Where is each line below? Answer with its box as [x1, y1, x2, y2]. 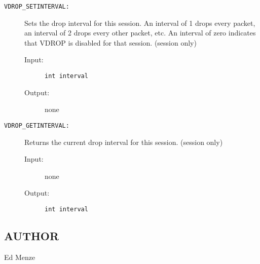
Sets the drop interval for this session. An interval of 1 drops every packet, [24, 17, 255, 28]
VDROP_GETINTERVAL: [4, 122, 69, 129]
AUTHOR [4, 228, 59, 243]
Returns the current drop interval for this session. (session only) [24, 136, 223, 147]
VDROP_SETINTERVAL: [4, 3, 69, 10]
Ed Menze [4, 251, 35, 262]
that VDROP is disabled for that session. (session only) [24, 37, 197, 48]
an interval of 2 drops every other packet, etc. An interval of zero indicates [24, 27, 256, 38]
